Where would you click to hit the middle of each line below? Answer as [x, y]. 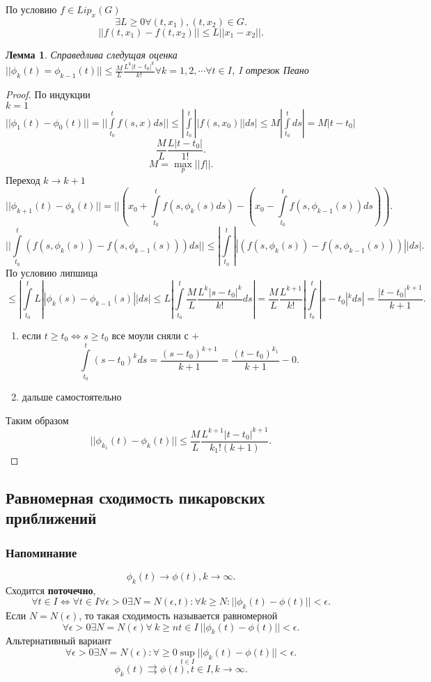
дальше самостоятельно [72, 397]
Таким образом [37, 420]
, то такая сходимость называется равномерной [178, 615]
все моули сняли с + [156, 335]
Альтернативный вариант [58, 641]
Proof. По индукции [48, 94]
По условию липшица [52, 272]
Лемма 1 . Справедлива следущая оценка [92, 54]
